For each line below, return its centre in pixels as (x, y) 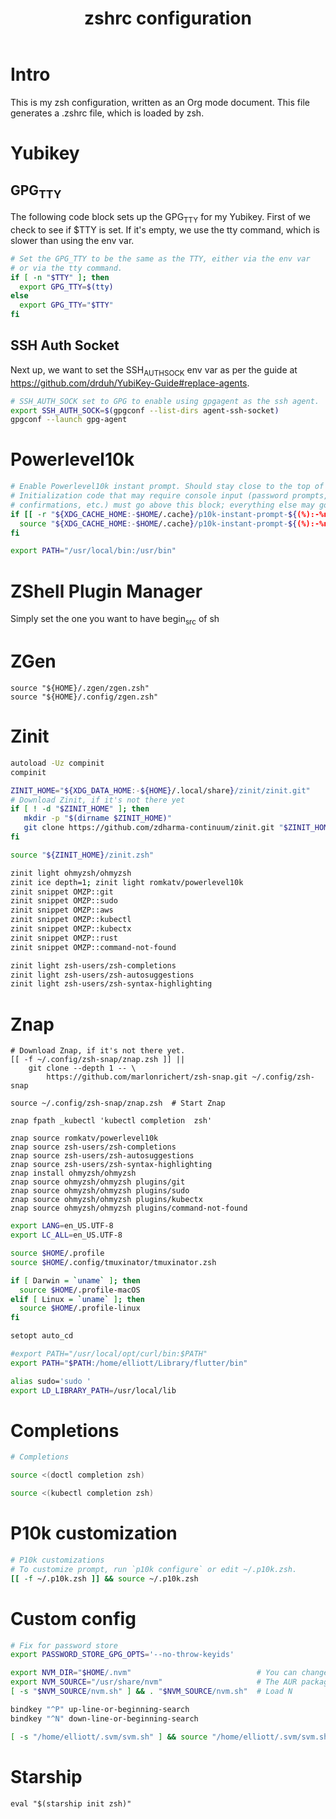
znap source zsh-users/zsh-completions (93, 1147)
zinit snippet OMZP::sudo (64, 901)
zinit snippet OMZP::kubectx (71, 929)
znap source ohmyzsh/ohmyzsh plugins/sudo (100, 1191)
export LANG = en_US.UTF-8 (62, 1226)
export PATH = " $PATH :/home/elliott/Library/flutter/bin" (129, 1363)
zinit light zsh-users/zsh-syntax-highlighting (111, 984)
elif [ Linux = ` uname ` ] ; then (77, 1299)
